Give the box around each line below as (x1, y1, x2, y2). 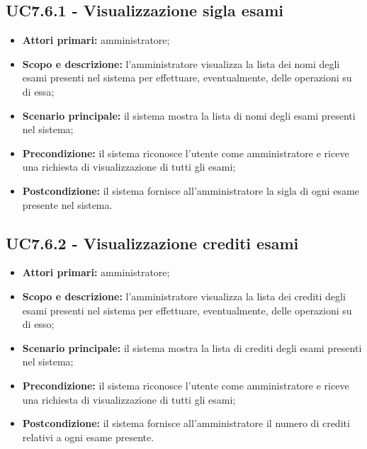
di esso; (22, 317, 55, 331)
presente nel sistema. (22, 197, 113, 212)
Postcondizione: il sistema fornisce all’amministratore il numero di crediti (22, 416, 350, 431)
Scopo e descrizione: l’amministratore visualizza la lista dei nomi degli (22, 56, 340, 71)
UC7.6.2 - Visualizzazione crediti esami (6, 232, 299, 254)
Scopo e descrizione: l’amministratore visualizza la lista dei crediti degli (22, 288, 346, 303)
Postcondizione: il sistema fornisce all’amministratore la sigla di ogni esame (22, 183, 359, 198)
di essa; (22, 84, 55, 98)
